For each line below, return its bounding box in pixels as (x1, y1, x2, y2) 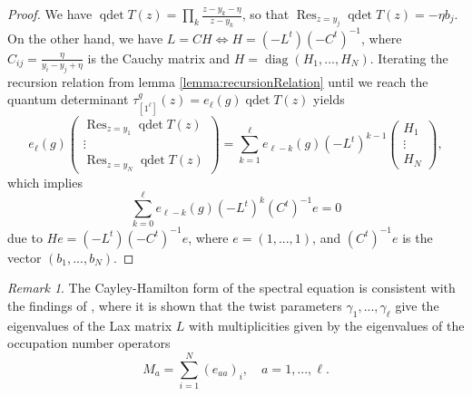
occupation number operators (7, 333, 171, 353)
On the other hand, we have (7, 28, 163, 47)
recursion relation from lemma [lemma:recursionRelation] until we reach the (7, 72, 428, 91)
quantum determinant (7, 90, 129, 109)
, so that (241, 5, 290, 23)
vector (7, 247, 42, 266)
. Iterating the (369, 48, 448, 67)
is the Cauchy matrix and (87, 48, 231, 67)
